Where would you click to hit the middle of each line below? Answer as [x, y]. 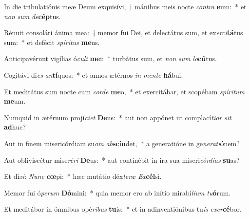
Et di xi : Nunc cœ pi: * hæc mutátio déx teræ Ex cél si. [83, 176]
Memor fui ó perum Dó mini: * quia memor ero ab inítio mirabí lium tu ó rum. [117, 192]
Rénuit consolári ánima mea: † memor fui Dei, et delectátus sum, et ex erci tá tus [124, 33]
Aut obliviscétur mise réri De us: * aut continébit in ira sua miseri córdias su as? [122, 160]
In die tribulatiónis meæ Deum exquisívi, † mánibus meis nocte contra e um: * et [125, 6]
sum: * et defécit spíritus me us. [52, 42]
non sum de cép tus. [32, 16]
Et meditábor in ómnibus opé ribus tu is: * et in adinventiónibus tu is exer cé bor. [123, 209]
